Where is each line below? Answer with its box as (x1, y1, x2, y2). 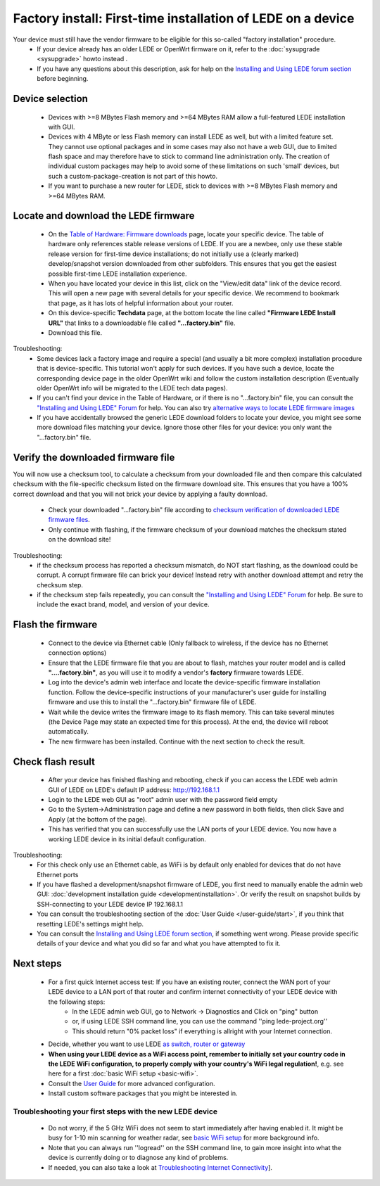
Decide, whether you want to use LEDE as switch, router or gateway (48, 1040, 246, 1048)
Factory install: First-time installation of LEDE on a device (13, 11, 355, 26)
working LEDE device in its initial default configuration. (48, 834, 207, 843)
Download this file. (48, 328, 103, 337)
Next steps (13, 957, 62, 970)
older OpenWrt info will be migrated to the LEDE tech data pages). (37, 383, 228, 392)
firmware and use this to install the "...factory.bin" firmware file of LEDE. (48, 698, 257, 706)
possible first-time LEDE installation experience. (48, 269, 187, 278)
